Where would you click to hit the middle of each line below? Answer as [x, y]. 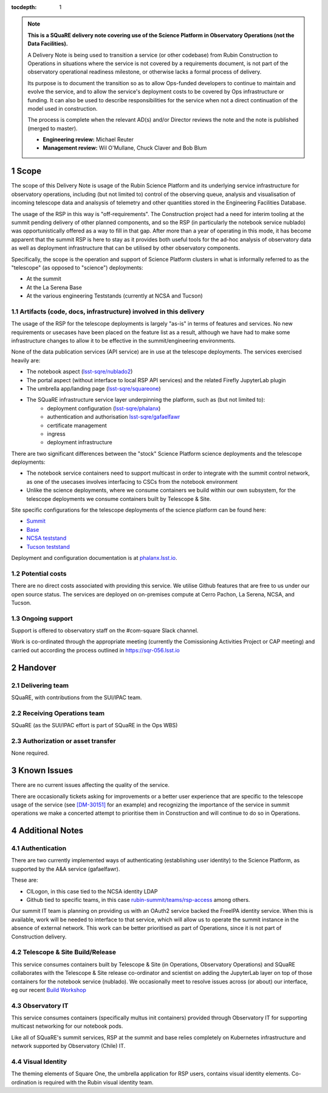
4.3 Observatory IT [40, 1005]
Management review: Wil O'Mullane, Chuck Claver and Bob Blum [125, 148]
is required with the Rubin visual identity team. [96, 1082]
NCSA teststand [46, 538]
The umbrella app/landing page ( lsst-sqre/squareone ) [94, 388]
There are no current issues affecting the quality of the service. [91, 785]
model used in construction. [63, 108]
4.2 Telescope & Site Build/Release [64, 952]
